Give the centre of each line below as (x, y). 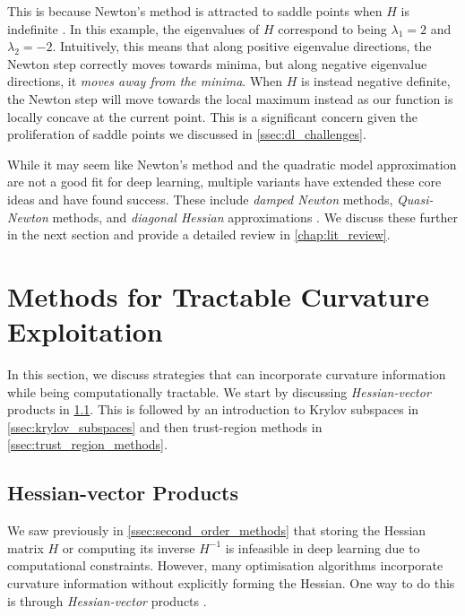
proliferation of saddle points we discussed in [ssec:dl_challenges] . (187, 134)
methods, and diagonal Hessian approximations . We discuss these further (255, 217)
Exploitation (85, 331)
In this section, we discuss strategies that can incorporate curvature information (227, 374)
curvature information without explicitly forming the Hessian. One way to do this (231, 582)
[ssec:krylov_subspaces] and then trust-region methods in (165, 426)
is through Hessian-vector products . (107, 600)
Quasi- (415, 199)
